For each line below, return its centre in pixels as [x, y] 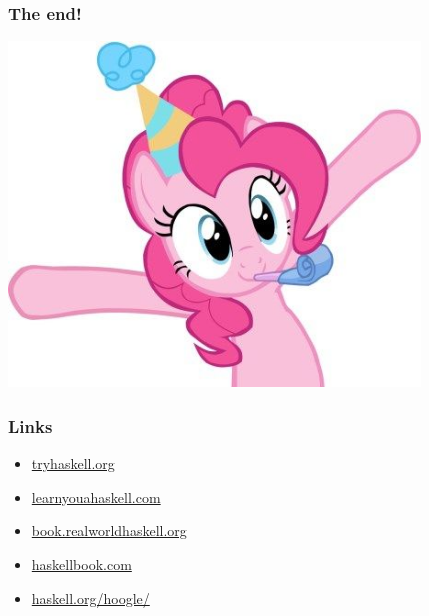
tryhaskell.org [73, 463]
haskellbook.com [81, 564]
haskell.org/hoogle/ [90, 597]
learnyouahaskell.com [96, 496]
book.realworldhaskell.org [109, 530]
